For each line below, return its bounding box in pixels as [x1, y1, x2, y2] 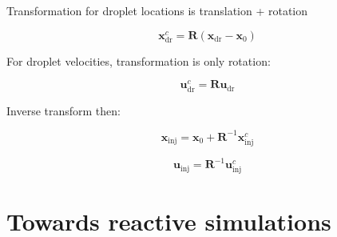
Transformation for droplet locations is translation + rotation [6, 2, 308, 18]
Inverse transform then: [6, 102, 121, 118]
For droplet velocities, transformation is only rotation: [6, 52, 271, 69]
